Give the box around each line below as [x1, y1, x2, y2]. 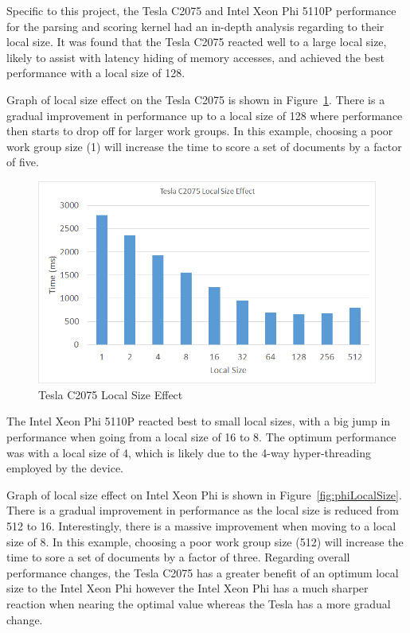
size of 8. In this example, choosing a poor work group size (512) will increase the [6, 533, 404, 550]
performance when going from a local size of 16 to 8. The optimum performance [6, 429, 396, 445]
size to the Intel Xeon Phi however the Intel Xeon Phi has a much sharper [6, 580, 369, 596]
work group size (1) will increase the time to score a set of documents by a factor [6, 138, 402, 154]
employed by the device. [6, 460, 123, 476]
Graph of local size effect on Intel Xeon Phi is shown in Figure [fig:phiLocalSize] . [6, 486, 402, 503]
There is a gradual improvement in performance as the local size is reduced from [6, 502, 399, 518]
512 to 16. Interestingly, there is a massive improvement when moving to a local [6, 517, 396, 534]
